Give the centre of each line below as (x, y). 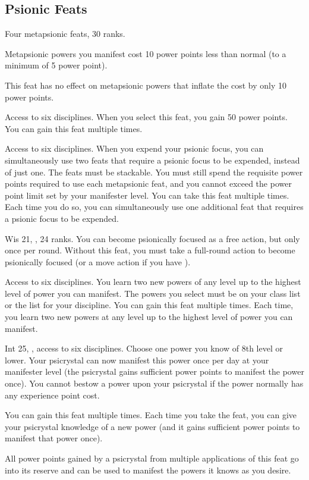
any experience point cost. (52, 395)
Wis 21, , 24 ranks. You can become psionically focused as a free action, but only (152, 238)
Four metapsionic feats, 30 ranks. (65, 34)
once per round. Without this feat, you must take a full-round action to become (150, 250)
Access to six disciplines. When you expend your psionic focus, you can (134, 148)
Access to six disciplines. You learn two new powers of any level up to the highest (153, 282)
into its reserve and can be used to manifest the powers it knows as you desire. (148, 470)
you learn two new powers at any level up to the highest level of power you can (149, 317)
